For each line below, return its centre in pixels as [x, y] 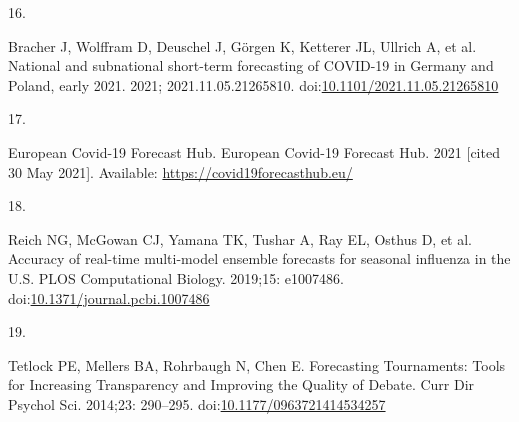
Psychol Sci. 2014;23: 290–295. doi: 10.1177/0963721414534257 [197, 403]
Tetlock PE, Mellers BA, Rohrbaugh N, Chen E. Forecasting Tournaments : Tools [257, 364]
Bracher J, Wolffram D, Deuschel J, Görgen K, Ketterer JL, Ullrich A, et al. [242, 45]
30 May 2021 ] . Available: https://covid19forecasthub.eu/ [180, 171]
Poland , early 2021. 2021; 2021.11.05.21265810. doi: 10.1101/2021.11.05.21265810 [253, 84]
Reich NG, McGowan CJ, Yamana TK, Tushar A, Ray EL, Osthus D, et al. [240, 238]
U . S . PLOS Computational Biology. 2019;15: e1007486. [176, 277]
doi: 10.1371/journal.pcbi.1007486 [109, 297]
